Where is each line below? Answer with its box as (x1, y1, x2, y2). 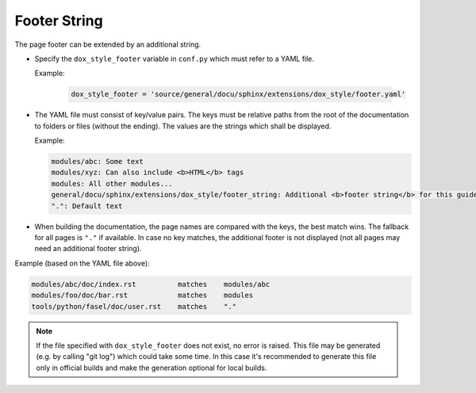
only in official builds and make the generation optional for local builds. (36, 363, 267, 372)
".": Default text (51, 201, 123, 210)
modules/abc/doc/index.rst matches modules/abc (31, 280, 271, 288)
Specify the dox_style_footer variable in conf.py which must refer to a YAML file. (34, 54, 315, 63)
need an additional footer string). (34, 244, 142, 254)
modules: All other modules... (51, 179, 174, 188)
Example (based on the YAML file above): (14, 258, 150, 268)
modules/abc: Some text (51, 157, 144, 166)
